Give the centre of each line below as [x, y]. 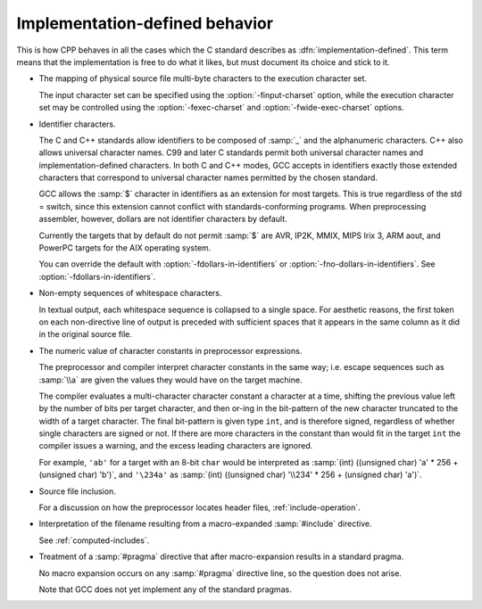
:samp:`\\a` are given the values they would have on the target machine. [170, 380]
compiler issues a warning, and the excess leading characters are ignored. [176, 446]
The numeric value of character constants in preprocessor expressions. [170, 350]
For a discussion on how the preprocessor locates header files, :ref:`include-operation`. [199, 507]
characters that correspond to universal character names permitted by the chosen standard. [208, 177]
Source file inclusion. [77, 491]
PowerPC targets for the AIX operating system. [125, 248]
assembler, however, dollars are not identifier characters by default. [163, 219]
